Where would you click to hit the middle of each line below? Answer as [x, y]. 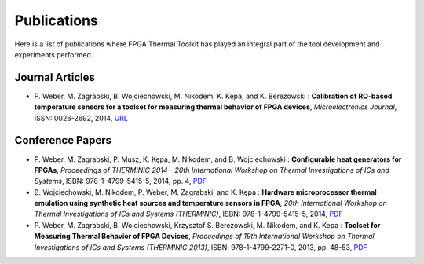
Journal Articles [55, 77]
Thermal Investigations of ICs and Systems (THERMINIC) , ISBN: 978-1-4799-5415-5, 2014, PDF [188, 214]
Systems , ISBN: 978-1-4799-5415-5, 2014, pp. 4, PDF [121, 181]
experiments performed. [54, 54]
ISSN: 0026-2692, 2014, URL [81, 118]
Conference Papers [63, 140]
